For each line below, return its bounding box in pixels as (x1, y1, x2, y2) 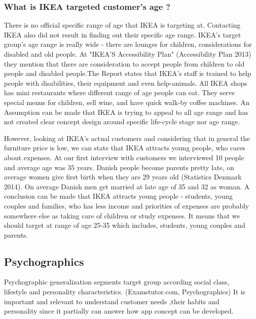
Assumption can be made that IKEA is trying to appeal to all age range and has (4, 106, 249, 117)
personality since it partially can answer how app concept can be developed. (4, 306, 234, 316)
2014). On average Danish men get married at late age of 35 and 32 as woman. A (4, 181, 250, 191)
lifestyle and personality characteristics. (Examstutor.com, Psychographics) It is (4, 286, 246, 297)
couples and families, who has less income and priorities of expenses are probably (4, 200, 249, 211)
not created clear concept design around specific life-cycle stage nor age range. (4, 116, 240, 127)
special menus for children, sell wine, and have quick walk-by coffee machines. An (4, 97, 250, 107)
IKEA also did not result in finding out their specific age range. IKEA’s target (4, 29, 241, 39)
